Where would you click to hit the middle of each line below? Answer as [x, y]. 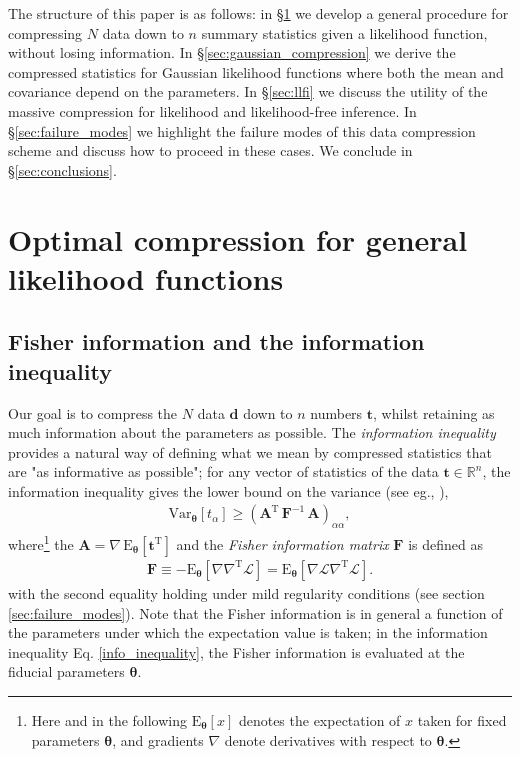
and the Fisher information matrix [282, 543]
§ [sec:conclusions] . [62, 169]
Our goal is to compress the [93, 412]
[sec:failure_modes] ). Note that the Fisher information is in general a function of [255, 612]
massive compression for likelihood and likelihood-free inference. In [212, 110]
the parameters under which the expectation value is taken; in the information [248, 632]
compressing [45, 32]
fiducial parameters [66, 671]
